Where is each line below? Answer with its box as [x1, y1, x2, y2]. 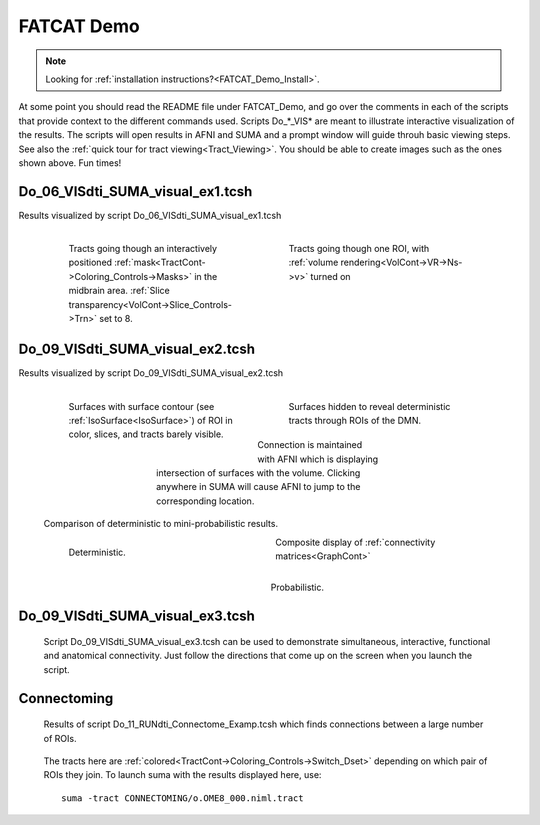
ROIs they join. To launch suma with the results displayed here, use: [43, 769, 322, 781]
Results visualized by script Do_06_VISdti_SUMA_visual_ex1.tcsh [18, 209, 282, 221]
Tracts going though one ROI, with [288, 242, 430, 254]
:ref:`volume [288, 256, 339, 269]
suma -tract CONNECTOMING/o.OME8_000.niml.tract [61, 792, 304, 804]
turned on [310, 270, 351, 282]
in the [193, 270, 218, 282]
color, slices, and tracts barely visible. [68, 428, 224, 440]
